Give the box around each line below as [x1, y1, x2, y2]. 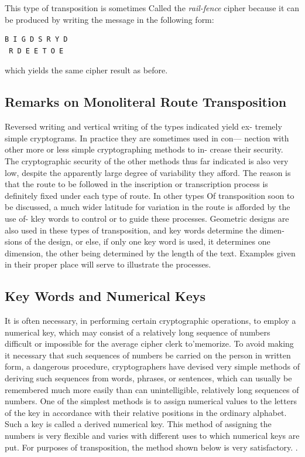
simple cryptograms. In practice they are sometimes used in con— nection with [5, 131, 289, 144]
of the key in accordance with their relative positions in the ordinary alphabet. [5, 406, 287, 418]
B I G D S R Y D [5, 35, 68, 44]
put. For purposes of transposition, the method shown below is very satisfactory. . [5, 441, 298, 453]
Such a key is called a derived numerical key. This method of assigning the [5, 418, 272, 430]
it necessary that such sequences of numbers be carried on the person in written [5, 348, 291, 361]
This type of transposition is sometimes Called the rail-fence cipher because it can [5, 2, 300, 13]
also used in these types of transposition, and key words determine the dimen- [5, 224, 285, 236]
